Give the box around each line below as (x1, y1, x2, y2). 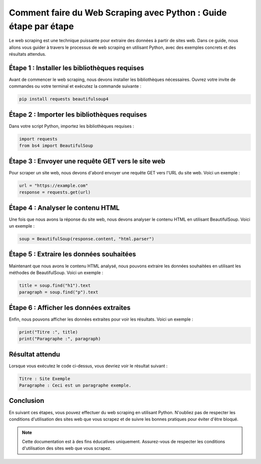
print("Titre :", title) (19, 329, 78, 335)
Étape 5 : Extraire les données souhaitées (9, 250, 136, 259)
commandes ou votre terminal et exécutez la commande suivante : (9, 83, 142, 89)
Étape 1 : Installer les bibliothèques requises (9, 63, 145, 72)
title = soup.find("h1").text (19, 282, 91, 288)
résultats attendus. (9, 51, 46, 57)
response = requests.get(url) (19, 189, 91, 195)
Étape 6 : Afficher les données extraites (9, 303, 130, 312)
